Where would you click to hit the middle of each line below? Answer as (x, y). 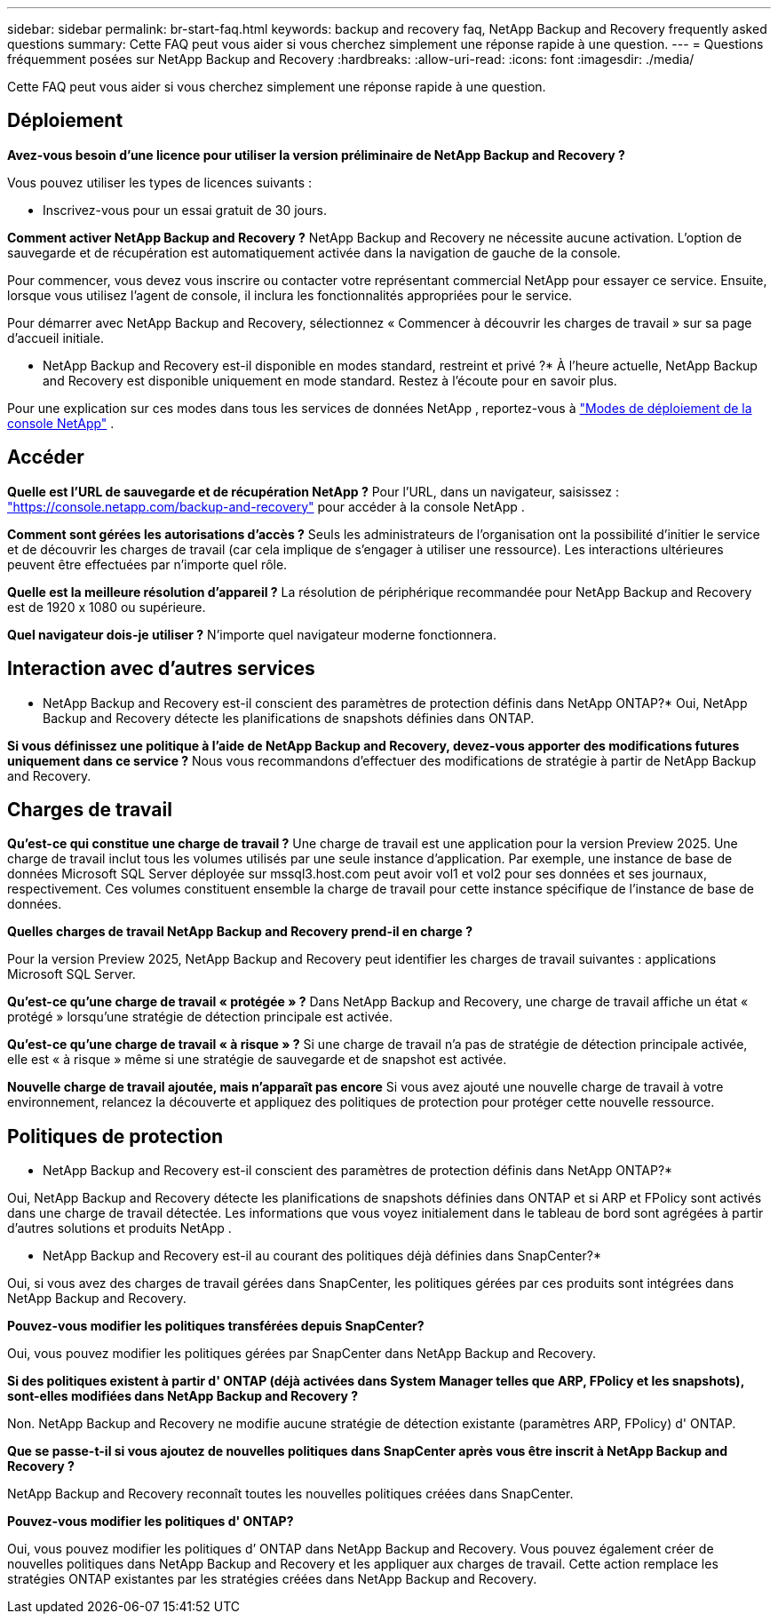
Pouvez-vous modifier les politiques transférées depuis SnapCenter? (216, 1326)
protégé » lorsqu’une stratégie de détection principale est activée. (200, 1017)
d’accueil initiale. (56, 338)
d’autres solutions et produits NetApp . (119, 1228)
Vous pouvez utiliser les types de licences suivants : (160, 182)
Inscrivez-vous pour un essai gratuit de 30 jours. (185, 210)
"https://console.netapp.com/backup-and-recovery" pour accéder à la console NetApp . (266, 506)
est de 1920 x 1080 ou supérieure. (107, 607)
